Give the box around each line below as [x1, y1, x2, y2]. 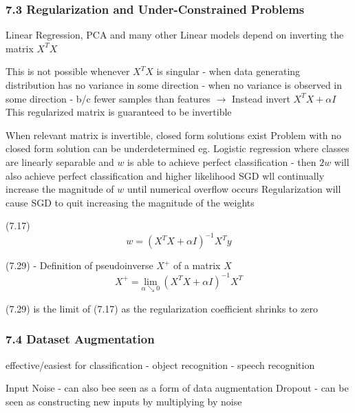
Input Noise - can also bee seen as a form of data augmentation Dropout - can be [6, 381, 349, 395]
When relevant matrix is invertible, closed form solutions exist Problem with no [6, 127, 342, 142]
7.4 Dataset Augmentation [6, 330, 155, 348]
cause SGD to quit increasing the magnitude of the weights [6, 195, 255, 209]
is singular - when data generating [156, 64, 301, 78]
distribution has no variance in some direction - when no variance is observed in [6, 78, 343, 92]
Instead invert [231, 91, 290, 105]
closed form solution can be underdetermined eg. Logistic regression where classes [6, 141, 349, 156]
